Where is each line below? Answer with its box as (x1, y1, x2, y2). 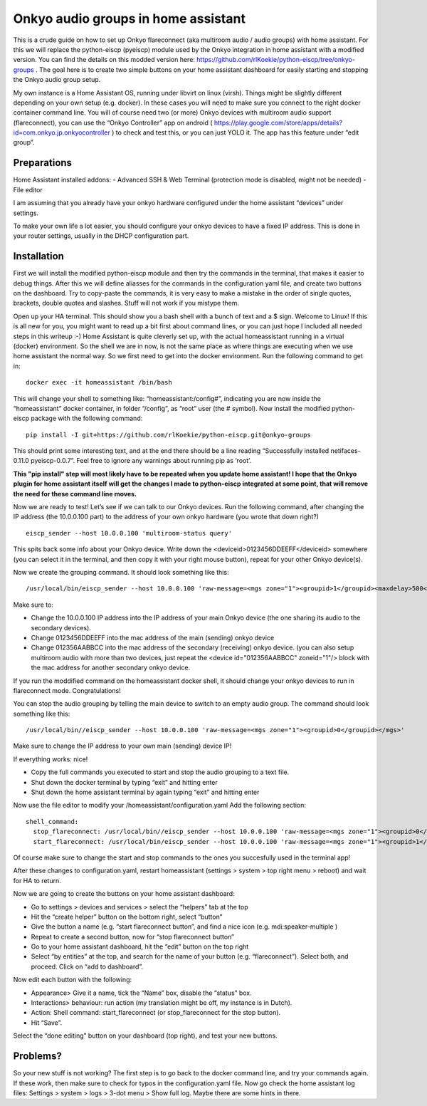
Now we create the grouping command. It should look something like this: (13, 568, 229, 576)
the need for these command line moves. (13, 489, 137, 498)
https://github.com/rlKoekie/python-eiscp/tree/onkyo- (196, 56, 356, 64)
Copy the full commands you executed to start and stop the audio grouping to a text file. (31, 768, 290, 776)
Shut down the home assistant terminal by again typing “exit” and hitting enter (31, 788, 260, 797)
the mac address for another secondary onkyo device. (31, 663, 191, 672)
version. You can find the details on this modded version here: (13, 56, 196, 64)
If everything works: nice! (13, 755, 88, 763)
